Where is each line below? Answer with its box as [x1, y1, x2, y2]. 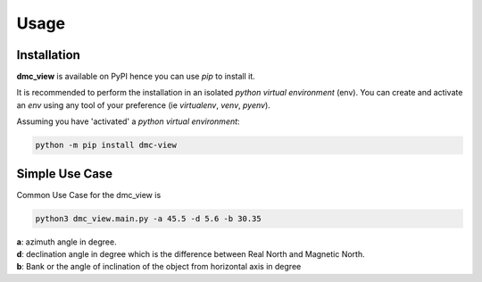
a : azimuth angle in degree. [16, 236, 117, 247]
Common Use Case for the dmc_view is [16, 189, 162, 200]
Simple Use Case [16, 166, 113, 181]
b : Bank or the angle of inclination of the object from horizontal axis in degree [16, 261, 302, 272]
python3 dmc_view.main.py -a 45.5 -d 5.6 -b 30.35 [35, 213, 262, 223]
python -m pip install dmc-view [35, 140, 178, 151]
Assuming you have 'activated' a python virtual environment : [16, 116, 240, 127]
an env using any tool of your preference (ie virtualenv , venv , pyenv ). [16, 99, 271, 111]
